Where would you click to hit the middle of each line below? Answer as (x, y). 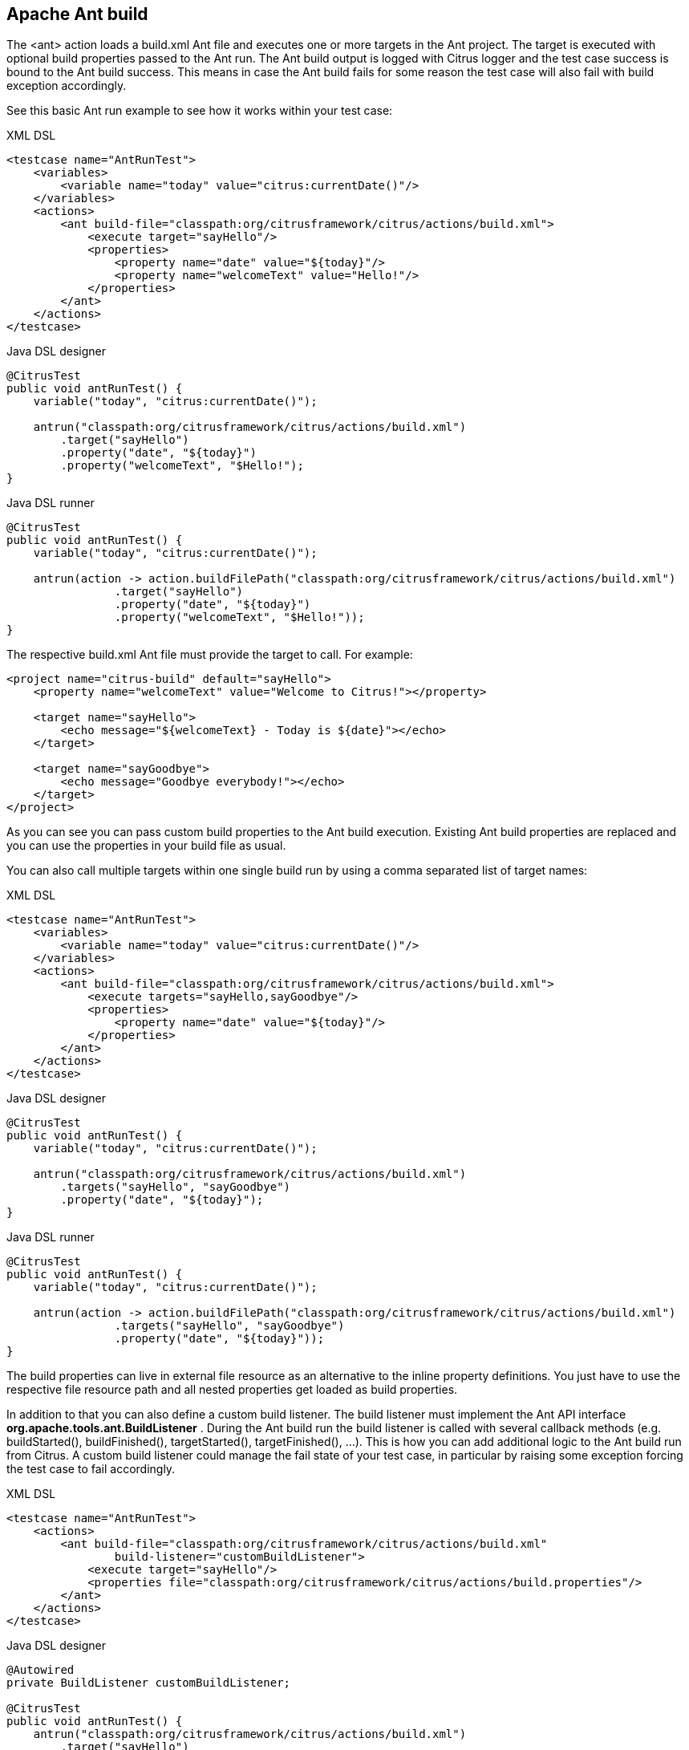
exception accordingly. (67, 86)
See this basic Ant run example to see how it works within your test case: (200, 111)
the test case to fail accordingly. (91, 1469)
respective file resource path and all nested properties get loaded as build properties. (232, 1390)
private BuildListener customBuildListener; (149, 1683)
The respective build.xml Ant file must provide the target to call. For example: (210, 655)
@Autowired (41, 1670)
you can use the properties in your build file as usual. (146, 846)
